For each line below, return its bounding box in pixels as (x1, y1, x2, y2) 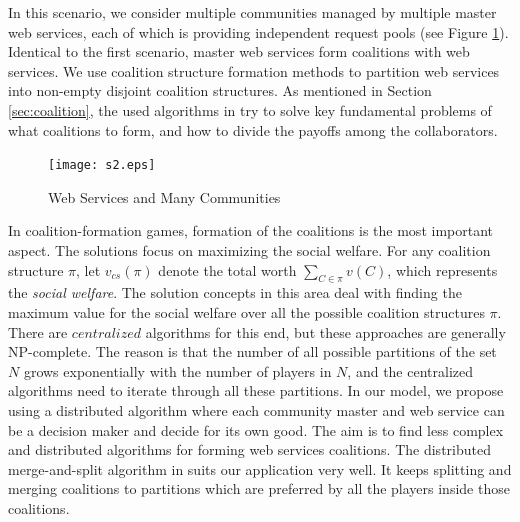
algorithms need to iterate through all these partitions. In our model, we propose (8, 380, 504, 401)
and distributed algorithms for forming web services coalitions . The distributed (8, 439, 491, 460)
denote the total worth (158, 259, 297, 280)
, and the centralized (347, 360, 473, 381)
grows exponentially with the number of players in (23, 360, 332, 381)
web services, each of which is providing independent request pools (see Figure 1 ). (8, 21, 509, 42)
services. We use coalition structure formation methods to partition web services (8, 60, 500, 81)
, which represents (387, 259, 498, 280)
